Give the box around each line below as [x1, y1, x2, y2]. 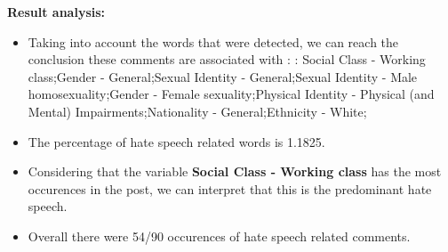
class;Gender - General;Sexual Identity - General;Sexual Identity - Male [28, 67, 418, 85]
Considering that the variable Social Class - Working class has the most [28, 162, 442, 181]
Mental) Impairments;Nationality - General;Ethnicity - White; [28, 102, 367, 120]
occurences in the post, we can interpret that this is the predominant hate [28, 179, 432, 198]
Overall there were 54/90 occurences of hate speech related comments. [28, 226, 411, 245]
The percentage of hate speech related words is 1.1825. [28, 132, 325, 150]
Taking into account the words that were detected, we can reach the [28, 32, 399, 51]
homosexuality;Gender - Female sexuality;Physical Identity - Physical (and [28, 85, 435, 103]
